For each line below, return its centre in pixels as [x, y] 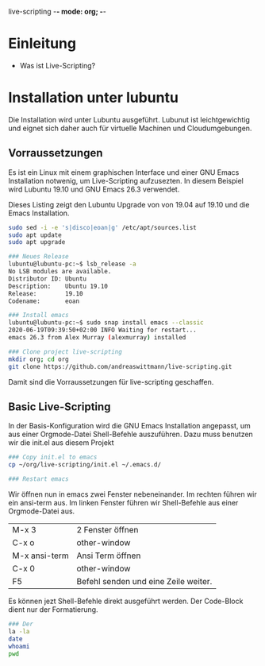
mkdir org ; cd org [38, 359]
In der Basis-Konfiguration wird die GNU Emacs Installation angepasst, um [130, 426]
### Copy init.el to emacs [53, 457]
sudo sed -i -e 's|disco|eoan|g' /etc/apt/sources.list [102, 227]
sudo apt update [35, 235]
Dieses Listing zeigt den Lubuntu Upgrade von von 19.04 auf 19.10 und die [129, 204]
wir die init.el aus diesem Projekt [61, 443]
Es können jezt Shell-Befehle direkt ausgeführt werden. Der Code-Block [126, 601]
